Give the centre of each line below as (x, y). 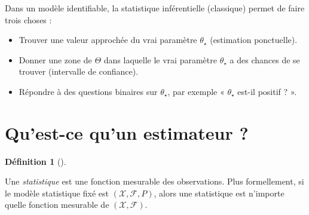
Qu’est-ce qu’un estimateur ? (127, 132)
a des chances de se (265, 59)
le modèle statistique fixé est (57, 193)
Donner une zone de (55, 59)
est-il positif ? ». (267, 91)
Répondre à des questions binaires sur (88, 91)
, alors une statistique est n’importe (219, 193)
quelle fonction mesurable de (57, 205)
